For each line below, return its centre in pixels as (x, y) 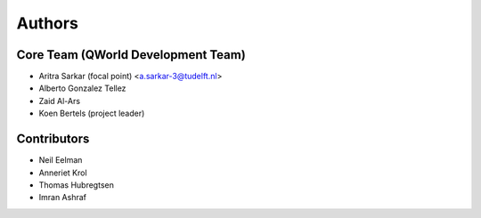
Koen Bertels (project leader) (92, 113)
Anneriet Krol (63, 173)
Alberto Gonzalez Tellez (82, 88)
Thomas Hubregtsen (77, 185)
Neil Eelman (61, 160)
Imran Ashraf (63, 198)
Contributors (53, 139)
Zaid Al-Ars (59, 101)
